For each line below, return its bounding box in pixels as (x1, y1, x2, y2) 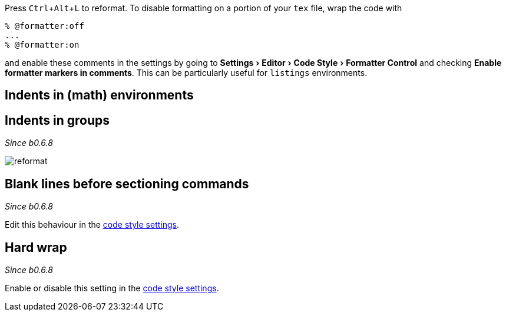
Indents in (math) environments (5, 88, 194, 103)
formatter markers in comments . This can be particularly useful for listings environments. (5, 68, 368, 78)
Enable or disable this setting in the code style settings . (5, 282, 219, 293)
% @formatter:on (5, 40, 80, 49)
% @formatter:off (5, 21, 84, 31)
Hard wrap (5, 240, 67, 255)
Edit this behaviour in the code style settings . (5, 219, 179, 230)
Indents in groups (5, 112, 110, 128)
